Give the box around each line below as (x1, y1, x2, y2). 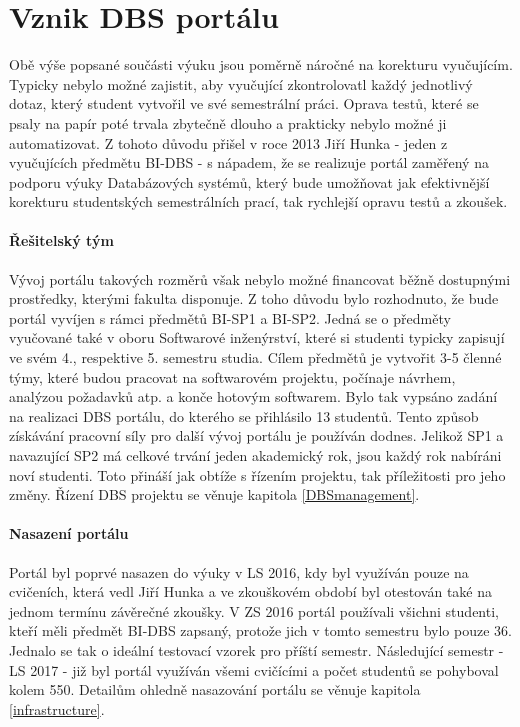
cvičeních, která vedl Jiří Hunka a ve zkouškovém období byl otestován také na (9, 581, 493, 602)
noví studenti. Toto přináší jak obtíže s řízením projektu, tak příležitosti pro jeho (9, 464, 506, 485)
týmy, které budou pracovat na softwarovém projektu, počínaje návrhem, (9, 366, 456, 387)
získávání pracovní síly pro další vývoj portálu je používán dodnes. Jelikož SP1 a (9, 425, 504, 446)
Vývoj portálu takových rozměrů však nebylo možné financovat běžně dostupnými (9, 268, 511, 289)
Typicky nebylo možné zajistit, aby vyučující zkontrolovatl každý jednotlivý (9, 73, 473, 94)
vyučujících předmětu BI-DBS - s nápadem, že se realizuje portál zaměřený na (9, 152, 489, 173)
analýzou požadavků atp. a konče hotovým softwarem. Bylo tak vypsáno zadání (9, 386, 498, 407)
